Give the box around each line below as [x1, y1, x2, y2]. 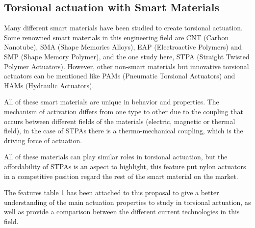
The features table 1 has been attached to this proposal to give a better [4, 187, 219, 198]
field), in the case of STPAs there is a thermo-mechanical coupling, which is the [4, 126, 243, 136]
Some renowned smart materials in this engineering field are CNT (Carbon [4, 32, 229, 42]
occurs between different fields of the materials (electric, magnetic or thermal [4, 116, 235, 126]
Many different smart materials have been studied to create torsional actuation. [4, 23, 243, 33]
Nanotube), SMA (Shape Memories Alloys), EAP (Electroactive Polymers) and [4, 42, 242, 52]
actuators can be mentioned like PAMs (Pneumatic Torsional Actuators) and [4, 71, 235, 81]
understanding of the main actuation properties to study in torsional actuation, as [4, 197, 251, 207]
